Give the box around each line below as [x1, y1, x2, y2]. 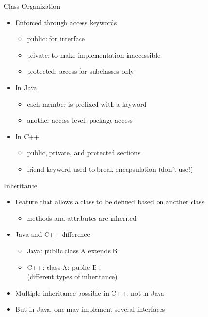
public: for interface [27, 33, 85, 44]
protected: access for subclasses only [27, 66, 134, 76]
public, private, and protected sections [27, 148, 141, 158]
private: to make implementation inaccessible [27, 50, 160, 60]
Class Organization [4, 1, 61, 11]
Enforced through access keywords [15, 17, 117, 27]
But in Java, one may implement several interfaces [15, 304, 165, 314]
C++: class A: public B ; [27, 262, 101, 272]
